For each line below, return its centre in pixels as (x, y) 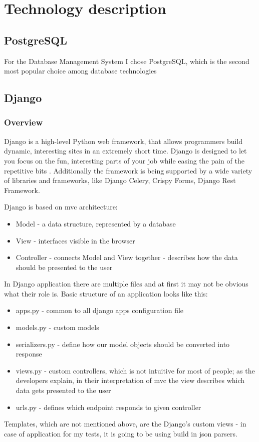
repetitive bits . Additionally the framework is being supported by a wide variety (128, 170)
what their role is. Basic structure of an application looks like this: (106, 293)
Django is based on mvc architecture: (61, 207)
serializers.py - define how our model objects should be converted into (123, 344)
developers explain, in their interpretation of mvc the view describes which (130, 380)
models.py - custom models (57, 327)
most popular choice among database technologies (80, 71)
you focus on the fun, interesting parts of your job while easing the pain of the (124, 160)
